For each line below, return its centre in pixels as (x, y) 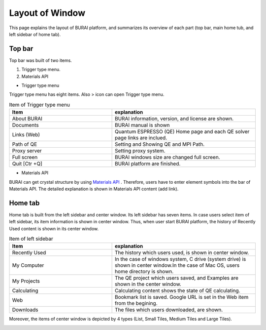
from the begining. (136, 303)
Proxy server (27, 151)
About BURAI (27, 119)
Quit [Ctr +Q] (27, 164)
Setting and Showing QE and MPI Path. (160, 144)
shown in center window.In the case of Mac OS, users (177, 265)
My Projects (26, 281)
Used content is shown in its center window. (54, 228)
